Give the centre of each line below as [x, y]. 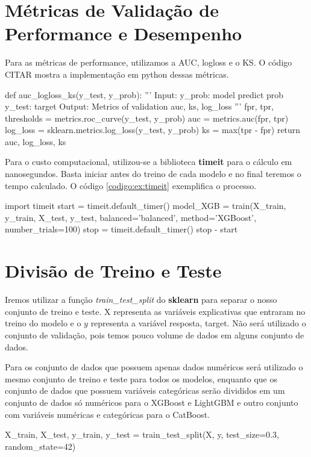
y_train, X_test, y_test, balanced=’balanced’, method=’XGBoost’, [131, 217]
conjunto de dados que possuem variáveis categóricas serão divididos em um [145, 390]
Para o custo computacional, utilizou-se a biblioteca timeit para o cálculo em [149, 162]
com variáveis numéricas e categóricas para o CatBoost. [108, 414]
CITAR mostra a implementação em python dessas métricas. [117, 74]
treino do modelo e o [43, 323]
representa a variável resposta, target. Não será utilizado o [198, 323]
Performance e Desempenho [124, 33]
